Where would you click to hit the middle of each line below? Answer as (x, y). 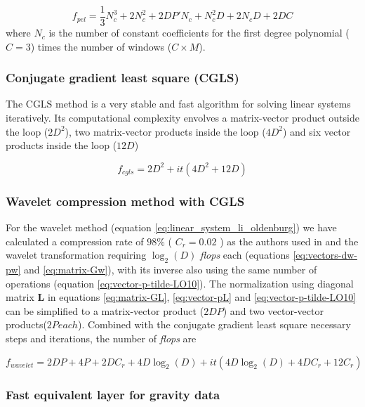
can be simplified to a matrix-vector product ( (105, 310)
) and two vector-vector (273, 310)
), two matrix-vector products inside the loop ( (165, 131)
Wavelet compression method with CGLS (125, 201)
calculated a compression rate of (75, 241)
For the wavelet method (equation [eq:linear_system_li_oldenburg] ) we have (171, 227)
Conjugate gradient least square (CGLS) (122, 78)
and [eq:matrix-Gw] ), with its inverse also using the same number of (171, 270)
